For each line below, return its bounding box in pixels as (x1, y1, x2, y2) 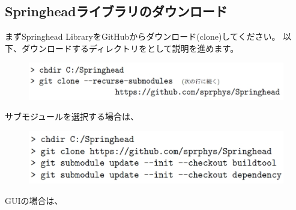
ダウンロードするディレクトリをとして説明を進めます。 (21, 42, 239, 54)
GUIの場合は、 (5, 194, 63, 206)
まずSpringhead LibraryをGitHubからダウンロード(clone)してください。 (5, 30, 280, 43)
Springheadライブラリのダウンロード (5, 2, 228, 20)
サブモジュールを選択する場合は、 (5, 110, 139, 123)
